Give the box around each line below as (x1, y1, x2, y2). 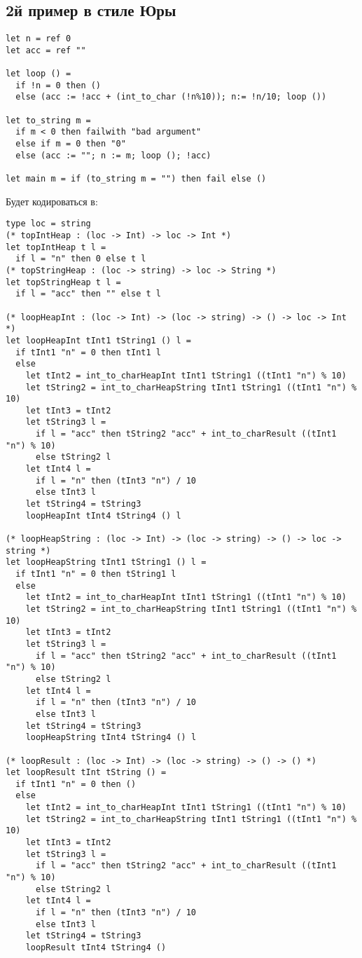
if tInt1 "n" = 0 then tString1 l (15, 569, 176, 580)
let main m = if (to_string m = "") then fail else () (6, 174, 267, 184)
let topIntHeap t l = (6, 242, 106, 252)
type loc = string (6, 219, 91, 229)
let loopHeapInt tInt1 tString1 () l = (6, 335, 191, 345)
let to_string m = (6, 115, 91, 125)
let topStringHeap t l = (6, 277, 121, 287)
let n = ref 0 (6, 34, 71, 44)
